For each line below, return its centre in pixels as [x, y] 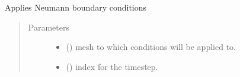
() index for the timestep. [112, 66]
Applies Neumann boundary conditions [76, 7]
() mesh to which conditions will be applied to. [151, 47]
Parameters [49, 27]
